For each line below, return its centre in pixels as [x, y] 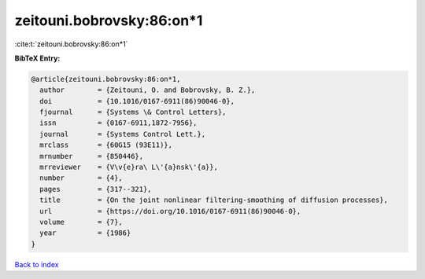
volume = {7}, [81, 222]
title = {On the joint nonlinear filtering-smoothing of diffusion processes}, [214, 200]
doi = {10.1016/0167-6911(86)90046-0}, [137, 101]
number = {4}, [81, 178]
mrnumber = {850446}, [92, 156]
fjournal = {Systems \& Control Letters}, [133, 112]
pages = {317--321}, [96, 189]
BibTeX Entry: [37, 58]
